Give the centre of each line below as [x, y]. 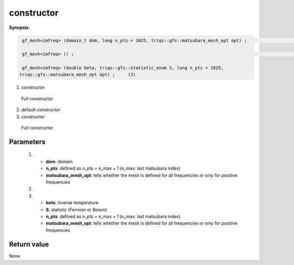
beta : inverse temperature [72, 203]
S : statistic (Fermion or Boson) [76, 210]
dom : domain [59, 161]
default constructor [41, 110]
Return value [29, 244]
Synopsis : [20, 27]
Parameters [27, 142]
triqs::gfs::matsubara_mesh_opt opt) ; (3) [77, 75]
